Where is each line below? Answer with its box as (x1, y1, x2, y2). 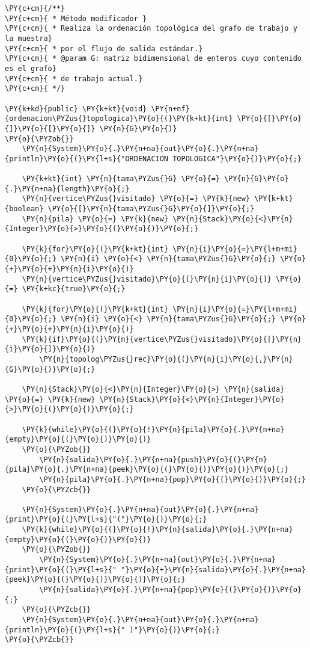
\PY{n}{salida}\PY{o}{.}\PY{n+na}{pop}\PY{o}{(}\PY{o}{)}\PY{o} (39, 585, 302, 594)
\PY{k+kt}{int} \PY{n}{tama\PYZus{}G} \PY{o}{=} (22, 174, 220, 184)
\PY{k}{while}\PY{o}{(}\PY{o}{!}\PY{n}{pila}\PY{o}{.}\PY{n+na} (22, 425, 285, 434)
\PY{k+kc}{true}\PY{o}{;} (22, 285, 126, 294)
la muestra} (5, 34, 52, 43)
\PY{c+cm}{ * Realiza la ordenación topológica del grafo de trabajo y (5, 24, 297, 33)
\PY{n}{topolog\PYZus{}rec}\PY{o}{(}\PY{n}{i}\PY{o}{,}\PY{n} (39, 354, 293, 363)
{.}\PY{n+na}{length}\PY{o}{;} (5, 184, 130, 193)
